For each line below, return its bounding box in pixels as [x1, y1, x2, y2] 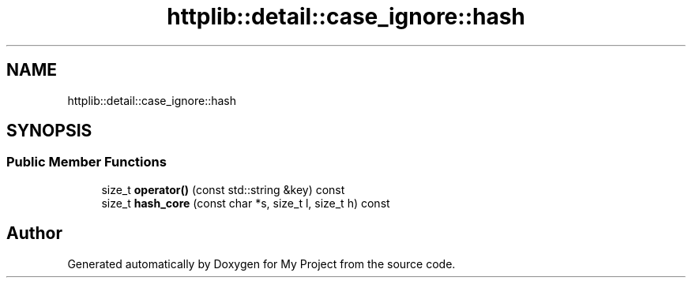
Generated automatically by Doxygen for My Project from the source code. [67, 256, 456, 271]
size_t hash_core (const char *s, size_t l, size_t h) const [101, 196, 390, 210]
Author [6, 223, 62, 244]
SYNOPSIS [6, 121, 92, 141]
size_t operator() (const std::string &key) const [101, 182, 345, 196]
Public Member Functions [6, 154, 167, 170]
